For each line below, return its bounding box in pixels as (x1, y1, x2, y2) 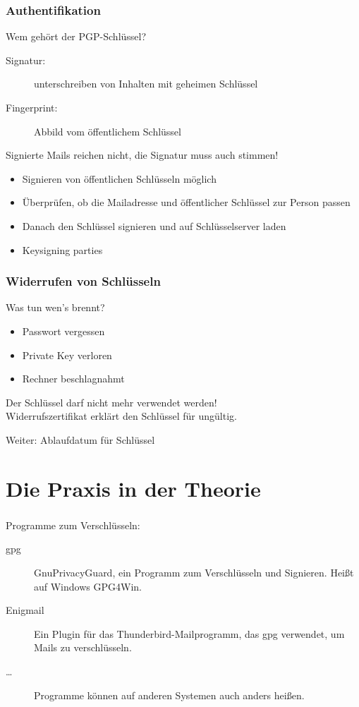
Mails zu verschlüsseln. (34, 640, 132, 655)
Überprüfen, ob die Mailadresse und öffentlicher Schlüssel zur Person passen (22, 195, 351, 210)
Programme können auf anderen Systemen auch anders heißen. (34, 687, 305, 702)
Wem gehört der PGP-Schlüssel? (6, 29, 147, 44)
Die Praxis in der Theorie (6, 473, 261, 502)
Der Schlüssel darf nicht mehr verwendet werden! (6, 394, 217, 409)
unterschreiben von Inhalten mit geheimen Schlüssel (34, 76, 258, 91)
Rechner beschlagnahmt (22, 371, 125, 386)
